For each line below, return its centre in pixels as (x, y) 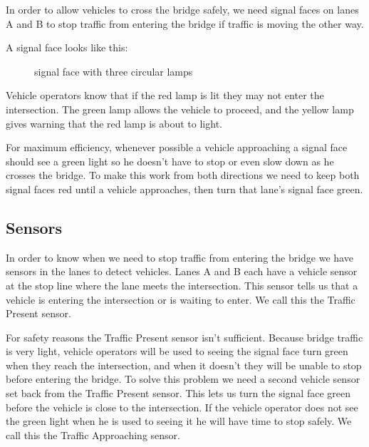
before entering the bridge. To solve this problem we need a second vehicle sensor (183, 379)
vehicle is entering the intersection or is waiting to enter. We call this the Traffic (181, 299)
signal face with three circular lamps (114, 71)
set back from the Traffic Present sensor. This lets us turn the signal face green (178, 393)
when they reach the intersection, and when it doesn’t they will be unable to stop (184, 365)
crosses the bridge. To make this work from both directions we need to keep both (183, 175)
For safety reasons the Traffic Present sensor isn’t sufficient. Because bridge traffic (184, 337)
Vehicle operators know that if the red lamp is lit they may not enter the (165, 95)
